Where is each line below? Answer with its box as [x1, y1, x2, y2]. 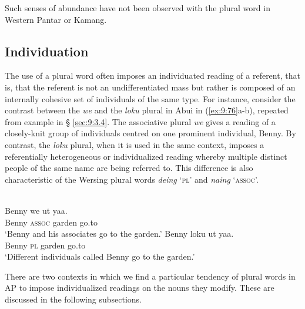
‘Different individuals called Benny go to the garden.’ [5, 250, 195, 263]
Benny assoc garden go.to [5, 216, 98, 228]
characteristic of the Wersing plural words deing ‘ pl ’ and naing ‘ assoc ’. [5, 173, 259, 185]
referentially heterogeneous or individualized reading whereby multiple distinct [5, 150, 287, 162]
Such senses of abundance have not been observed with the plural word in [5, 2, 270, 14]
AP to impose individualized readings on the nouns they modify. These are [5, 281, 274, 294]
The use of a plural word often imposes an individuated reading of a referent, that [5, 69, 300, 82]
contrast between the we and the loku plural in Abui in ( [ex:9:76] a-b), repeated [5, 104, 289, 116]
